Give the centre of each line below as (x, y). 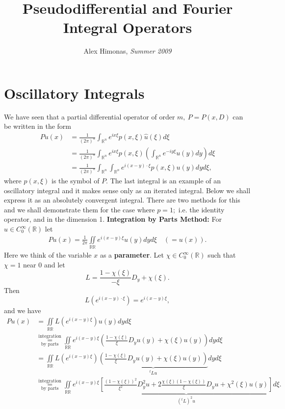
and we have (23, 310)
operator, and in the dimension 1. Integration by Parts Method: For (113, 219)
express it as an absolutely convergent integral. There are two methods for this (122, 200)
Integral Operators (128, 27)
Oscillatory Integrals (74, 93)
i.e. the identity (201, 209)
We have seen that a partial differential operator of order (90, 116)
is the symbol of (76, 181)
